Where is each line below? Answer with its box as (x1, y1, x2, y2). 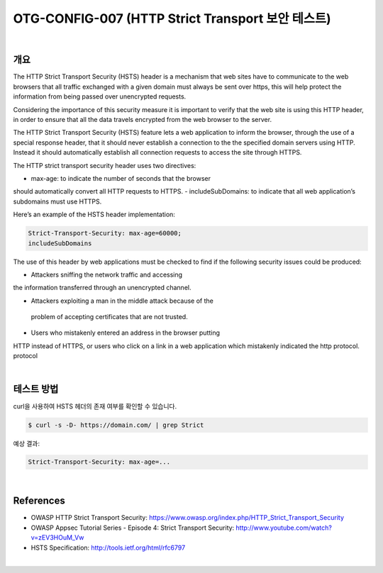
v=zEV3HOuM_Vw (30, 533, 84, 542)
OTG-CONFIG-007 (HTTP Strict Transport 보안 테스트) (13, 11, 331, 26)
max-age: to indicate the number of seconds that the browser (30, 174, 211, 182)
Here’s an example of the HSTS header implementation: (13, 210, 175, 219)
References (13, 495, 65, 507)
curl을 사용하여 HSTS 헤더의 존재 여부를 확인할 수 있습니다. (13, 401, 177, 411)
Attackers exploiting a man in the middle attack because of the (30, 296, 214, 305)
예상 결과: (13, 439, 40, 447)
